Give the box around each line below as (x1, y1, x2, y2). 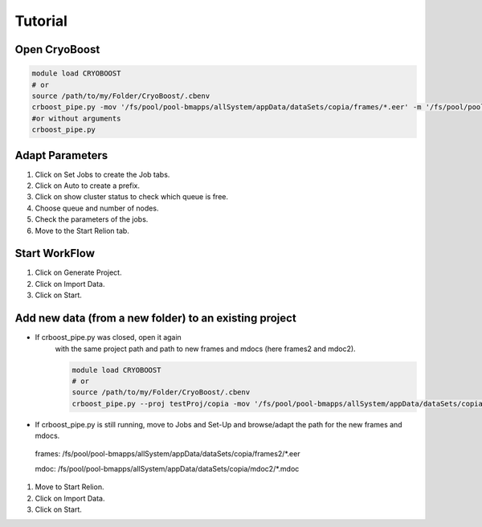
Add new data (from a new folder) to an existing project (14, 312, 296, 325)
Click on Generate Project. (35, 268, 122, 277)
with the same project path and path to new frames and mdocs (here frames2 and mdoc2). (55, 344, 357, 353)
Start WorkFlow (14, 247, 96, 260)
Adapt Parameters (14, 149, 108, 162)
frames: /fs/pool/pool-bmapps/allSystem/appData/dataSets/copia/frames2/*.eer (35, 449, 300, 459)
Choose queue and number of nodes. (35, 203, 159, 213)
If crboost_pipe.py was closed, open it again (35, 333, 182, 342)
